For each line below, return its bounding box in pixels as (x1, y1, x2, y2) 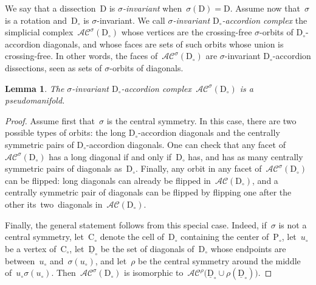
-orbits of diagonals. (109, 61, 184, 74)
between (5, 254, 35, 267)
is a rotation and (5, 13, 67, 26)
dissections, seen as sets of (5, 61, 102, 74)
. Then (51, 266, 76, 279)
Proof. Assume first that (5, 114, 95, 127)
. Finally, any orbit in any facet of (136, 162, 262, 175)
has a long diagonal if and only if (49, 150, 172, 163)
